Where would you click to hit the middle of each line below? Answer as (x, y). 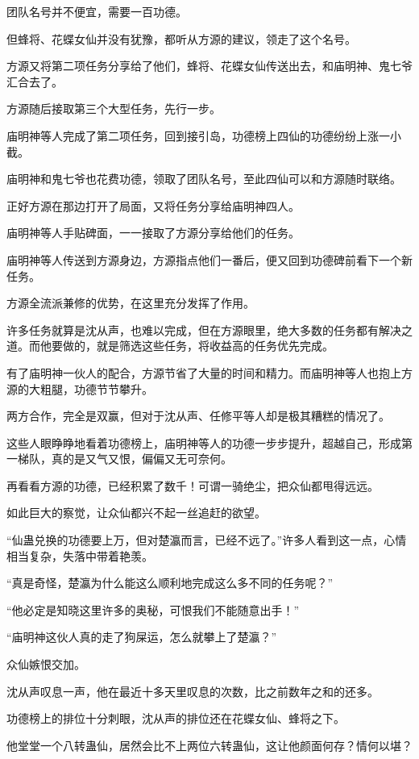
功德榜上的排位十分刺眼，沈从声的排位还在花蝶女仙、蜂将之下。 (176, 718)
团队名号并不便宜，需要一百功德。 (97, 11)
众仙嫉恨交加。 (46, 664)
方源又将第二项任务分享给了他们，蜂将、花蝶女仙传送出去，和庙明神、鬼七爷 (209, 66)
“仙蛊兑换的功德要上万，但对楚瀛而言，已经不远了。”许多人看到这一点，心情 (207, 540)
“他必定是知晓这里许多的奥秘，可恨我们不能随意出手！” (153, 609)
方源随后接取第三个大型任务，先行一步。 (114, 108)
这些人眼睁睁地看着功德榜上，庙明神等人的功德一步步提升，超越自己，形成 (204, 442)
